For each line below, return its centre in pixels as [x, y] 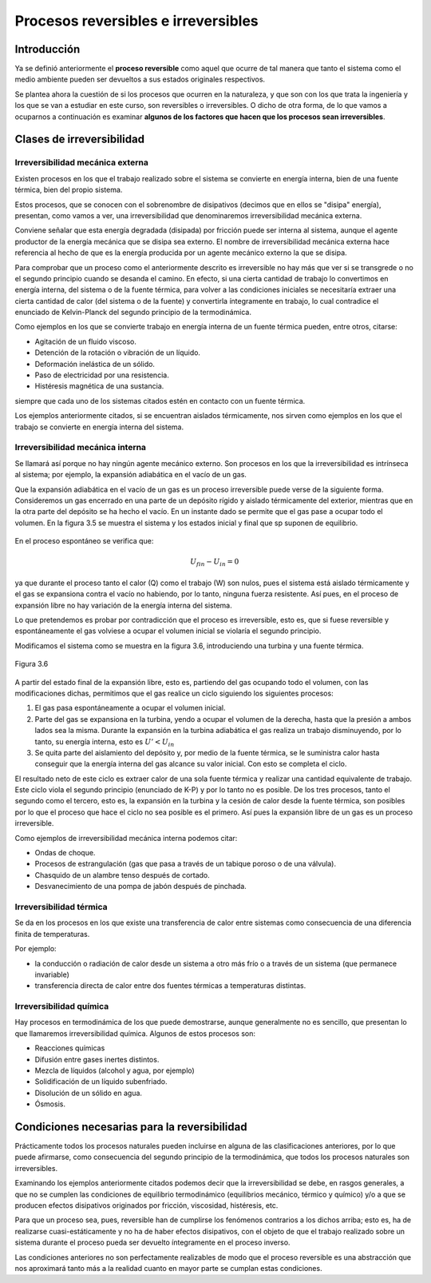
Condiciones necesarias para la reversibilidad [131, 1127]
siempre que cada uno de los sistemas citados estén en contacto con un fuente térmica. [160, 400]
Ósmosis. [50, 1104]
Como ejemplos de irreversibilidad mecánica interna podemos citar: [126, 838]
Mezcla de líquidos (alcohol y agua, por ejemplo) [115, 1070]
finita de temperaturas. [52, 934]
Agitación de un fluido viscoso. [86, 341]
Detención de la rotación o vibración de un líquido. [118, 353]
